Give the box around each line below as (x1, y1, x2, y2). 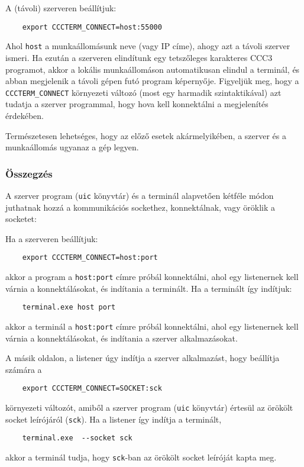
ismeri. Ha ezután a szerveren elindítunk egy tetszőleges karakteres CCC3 (5, 51, 273, 63)
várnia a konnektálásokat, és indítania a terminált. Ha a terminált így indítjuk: (5, 282, 292, 294)
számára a (5, 363, 42, 375)
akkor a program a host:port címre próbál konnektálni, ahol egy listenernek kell (5, 270, 299, 283)
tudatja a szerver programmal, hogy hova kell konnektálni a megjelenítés (5, 98, 269, 110)
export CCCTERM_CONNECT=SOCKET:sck (22, 384, 162, 393)
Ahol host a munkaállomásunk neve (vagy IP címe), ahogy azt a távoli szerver (5, 40, 290, 52)
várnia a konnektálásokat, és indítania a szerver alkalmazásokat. (5, 331, 238, 344)
